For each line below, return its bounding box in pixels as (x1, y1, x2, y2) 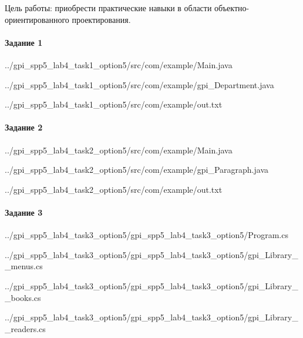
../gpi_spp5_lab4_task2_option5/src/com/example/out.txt (5, 183, 223, 195)
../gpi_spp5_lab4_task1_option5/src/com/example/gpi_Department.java (5, 78, 274, 91)
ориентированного (5, 13, 69, 25)
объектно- (214, 2, 250, 14)
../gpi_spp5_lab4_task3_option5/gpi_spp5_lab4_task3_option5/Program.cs (5, 229, 288, 241)
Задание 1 (5, 36, 43, 48)
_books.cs (5, 291, 41, 303)
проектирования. (72, 13, 131, 25)
